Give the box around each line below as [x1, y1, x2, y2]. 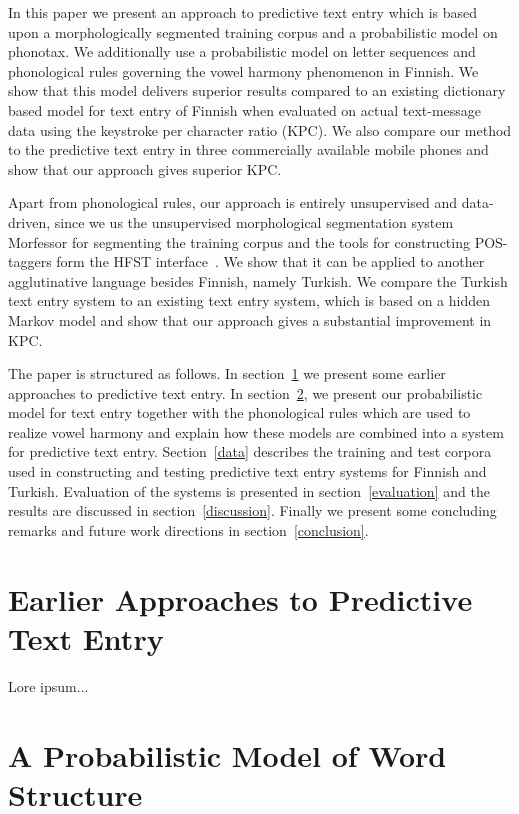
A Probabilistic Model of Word [8, 734, 447, 775]
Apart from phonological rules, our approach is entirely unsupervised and [8, 192, 458, 213]
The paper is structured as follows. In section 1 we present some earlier [8, 363, 446, 384]
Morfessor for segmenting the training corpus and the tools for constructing [8, 231, 470, 252]
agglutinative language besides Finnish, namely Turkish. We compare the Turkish [8, 270, 508, 291]
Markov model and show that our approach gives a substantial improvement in [8, 309, 492, 330]
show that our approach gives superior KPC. [8, 158, 282, 179]
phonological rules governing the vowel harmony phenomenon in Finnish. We [8, 60, 479, 81]
